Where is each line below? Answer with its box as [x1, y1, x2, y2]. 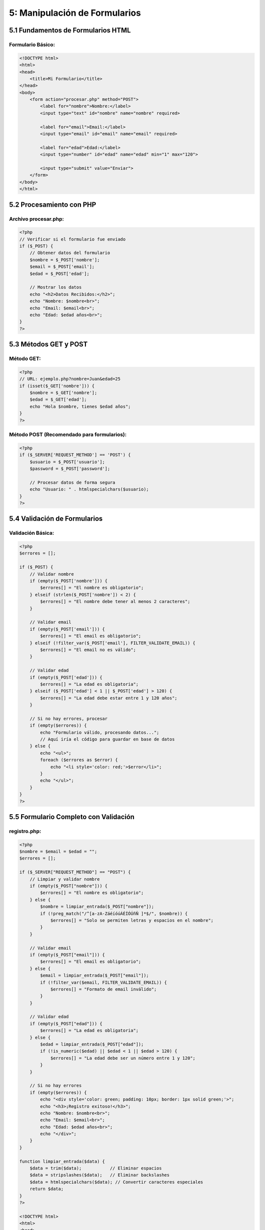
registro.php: [9, 828, 41, 834]
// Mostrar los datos [29, 284, 82, 290]
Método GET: [9, 355, 41, 362]
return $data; [29, 1186, 64, 1192]
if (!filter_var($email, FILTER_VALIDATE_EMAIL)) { [40, 980, 167, 985]
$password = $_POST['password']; [29, 465, 110, 471]
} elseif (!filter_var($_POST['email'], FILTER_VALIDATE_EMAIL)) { [29, 640, 196, 646]
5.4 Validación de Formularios [9, 515, 103, 523]
